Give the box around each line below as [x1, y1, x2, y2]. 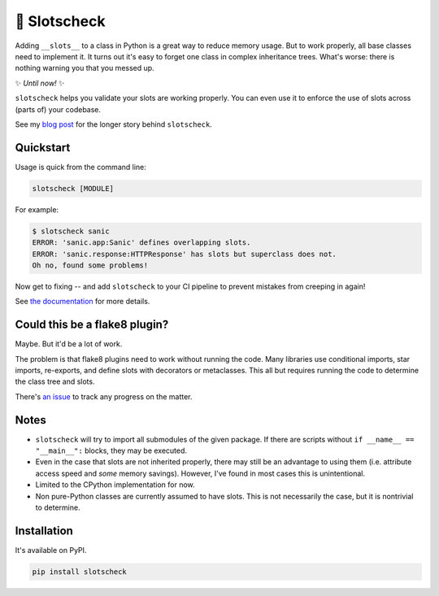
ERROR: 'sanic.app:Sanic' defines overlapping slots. [32, 238, 251, 247]
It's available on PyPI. [15, 545, 87, 555]
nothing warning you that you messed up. [15, 63, 154, 73]
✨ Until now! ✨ [15, 78, 65, 88]
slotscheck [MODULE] [32, 184, 114, 193]
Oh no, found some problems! [32, 260, 149, 270]
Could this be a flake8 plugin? [15, 318, 169, 332]
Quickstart [15, 141, 71, 154]
